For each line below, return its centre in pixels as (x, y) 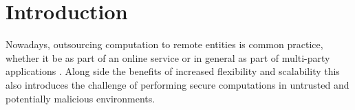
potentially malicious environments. (80, 98)
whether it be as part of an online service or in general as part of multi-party (168, 57)
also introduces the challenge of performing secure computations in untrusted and (177, 84)
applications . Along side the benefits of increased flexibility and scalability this (173, 71)
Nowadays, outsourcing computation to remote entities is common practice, (164, 44)
